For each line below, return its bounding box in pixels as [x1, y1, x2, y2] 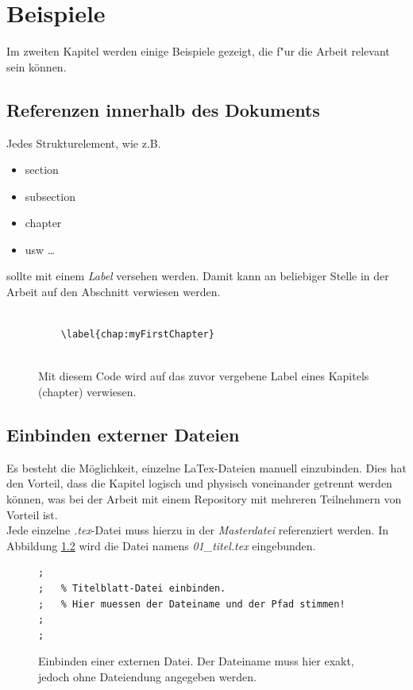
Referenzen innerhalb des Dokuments [6, 97, 320, 121]
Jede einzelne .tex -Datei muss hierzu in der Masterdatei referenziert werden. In [6, 522, 388, 538]
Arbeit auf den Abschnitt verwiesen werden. [6, 283, 221, 300]
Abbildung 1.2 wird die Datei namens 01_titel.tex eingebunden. [6, 537, 316, 553]
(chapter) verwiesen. [38, 384, 137, 400]
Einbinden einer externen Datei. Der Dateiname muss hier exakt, [38, 653, 354, 669]
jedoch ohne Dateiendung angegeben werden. [38, 668, 257, 684]
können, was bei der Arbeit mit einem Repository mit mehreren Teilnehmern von [6, 491, 402, 507]
